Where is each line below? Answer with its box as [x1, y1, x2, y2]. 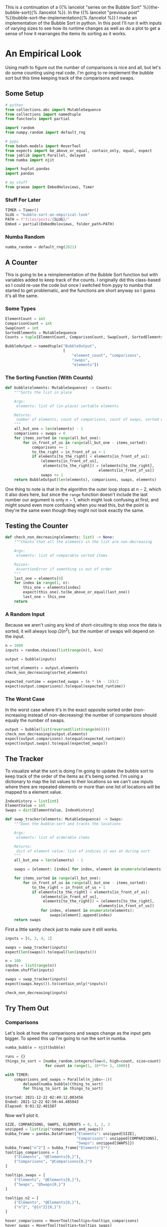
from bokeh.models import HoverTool [5, 144, 81, 149]
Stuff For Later [5, 196, 41, 203]
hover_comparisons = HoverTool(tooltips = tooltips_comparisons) [5, 1219, 139, 1224]
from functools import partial [5, 116, 70, 121]
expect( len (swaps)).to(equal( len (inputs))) [5, 949, 97, 955]
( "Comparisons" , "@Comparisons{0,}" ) [14, 1159, 92, 1164]
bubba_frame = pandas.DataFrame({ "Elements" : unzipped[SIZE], [5, 1132, 137, 1137]
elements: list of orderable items [16, 835, 90, 840]
